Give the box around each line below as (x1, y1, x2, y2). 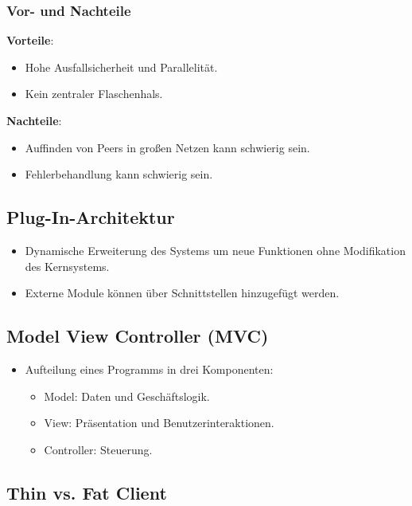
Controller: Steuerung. (44, 441, 153, 457)
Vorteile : (6, 32, 54, 49)
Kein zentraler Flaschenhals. (25, 85, 163, 102)
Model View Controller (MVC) (6, 324, 269, 348)
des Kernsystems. (25, 257, 110, 274)
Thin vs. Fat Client (6, 480, 167, 504)
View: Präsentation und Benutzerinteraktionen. (44, 414, 274, 431)
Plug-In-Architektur (6, 205, 175, 229)
